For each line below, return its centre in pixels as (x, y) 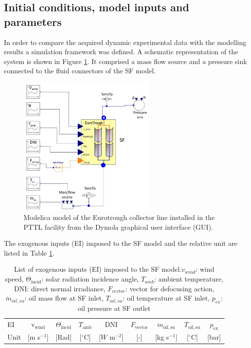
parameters (33, 21)
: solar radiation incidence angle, (90, 279)
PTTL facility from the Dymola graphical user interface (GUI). (118, 227)
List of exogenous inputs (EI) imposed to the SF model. (98, 269)
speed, (14, 279)
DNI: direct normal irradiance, (60, 288)
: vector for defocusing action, (170, 288)
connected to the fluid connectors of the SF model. (80, 71)
